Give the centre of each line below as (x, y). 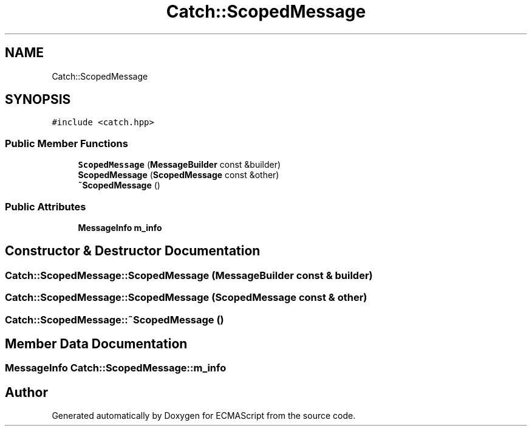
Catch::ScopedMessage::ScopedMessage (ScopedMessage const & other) (186, 298)
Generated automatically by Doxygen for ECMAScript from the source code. (204, 416)
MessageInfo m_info (120, 227)
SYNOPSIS (38, 100)
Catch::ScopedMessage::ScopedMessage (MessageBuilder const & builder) (189, 275)
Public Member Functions (66, 143)
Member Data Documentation (96, 343)
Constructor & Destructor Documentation (133, 251)
